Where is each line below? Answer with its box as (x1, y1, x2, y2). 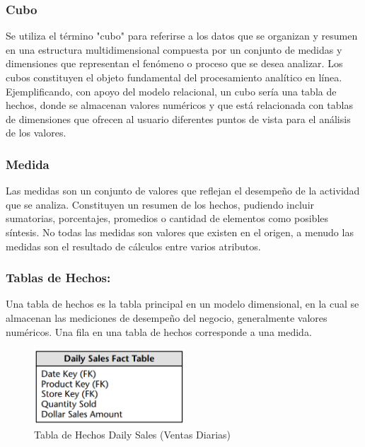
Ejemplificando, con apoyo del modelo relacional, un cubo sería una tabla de (6, 83, 337, 98)
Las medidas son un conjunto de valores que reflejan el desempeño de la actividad (6, 183, 360, 198)
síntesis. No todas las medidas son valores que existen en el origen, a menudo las (6, 224, 354, 239)
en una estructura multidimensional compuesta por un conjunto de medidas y (6, 42, 342, 57)
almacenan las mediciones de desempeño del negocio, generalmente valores (6, 310, 328, 325)
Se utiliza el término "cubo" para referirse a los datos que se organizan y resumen (6, 28, 358, 43)
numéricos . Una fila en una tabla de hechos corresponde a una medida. (6, 324, 312, 339)
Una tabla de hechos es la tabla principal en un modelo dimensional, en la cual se (6, 296, 359, 311)
